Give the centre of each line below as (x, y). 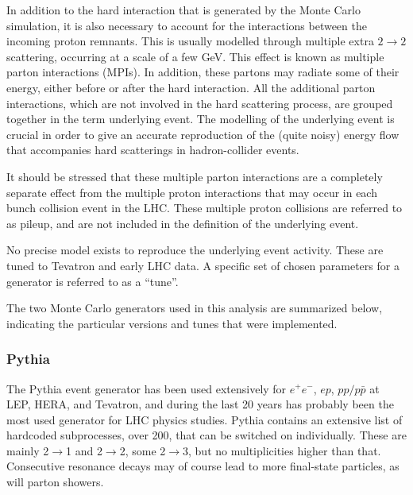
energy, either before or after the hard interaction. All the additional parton (191, 87)
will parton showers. (55, 482)
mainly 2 (28, 450)
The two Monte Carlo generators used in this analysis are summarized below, (195, 308)
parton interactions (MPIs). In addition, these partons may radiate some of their (203, 72)
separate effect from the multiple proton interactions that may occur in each (192, 192)
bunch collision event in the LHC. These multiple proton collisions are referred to (205, 208)
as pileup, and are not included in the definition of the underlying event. (183, 223)
